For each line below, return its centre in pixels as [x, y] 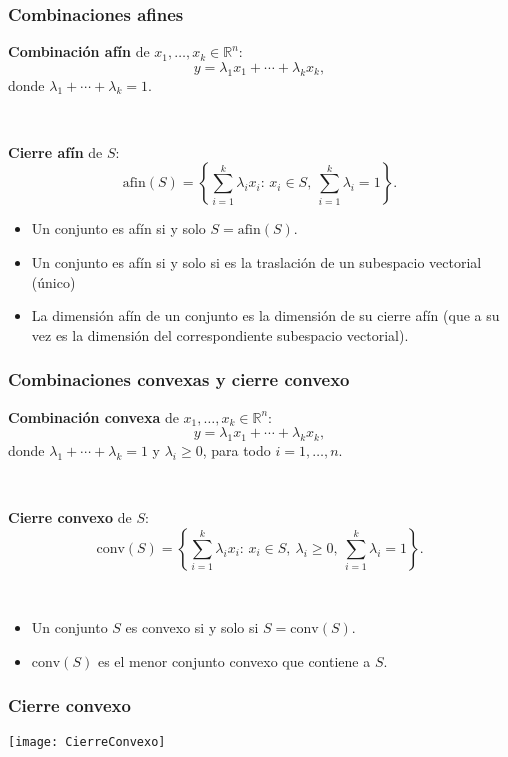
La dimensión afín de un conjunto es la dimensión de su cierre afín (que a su [265, 315]
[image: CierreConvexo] [87, 741]
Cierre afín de [55, 151]
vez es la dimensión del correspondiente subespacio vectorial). [220, 334]
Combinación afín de [79, 51]
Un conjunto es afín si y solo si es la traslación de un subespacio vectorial [256, 261]
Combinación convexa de [93, 416]
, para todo [236, 449]
